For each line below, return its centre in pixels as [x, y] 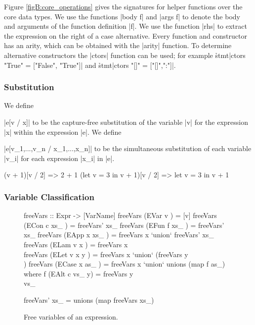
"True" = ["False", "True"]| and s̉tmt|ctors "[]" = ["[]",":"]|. [90, 65]
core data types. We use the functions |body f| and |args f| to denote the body [122, 16]
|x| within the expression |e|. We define [63, 132]
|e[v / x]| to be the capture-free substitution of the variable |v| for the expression [126, 122]
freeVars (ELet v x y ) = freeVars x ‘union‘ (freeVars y [106, 254]
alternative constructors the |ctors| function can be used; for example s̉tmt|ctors [125, 55]
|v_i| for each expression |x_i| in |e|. [59, 158]
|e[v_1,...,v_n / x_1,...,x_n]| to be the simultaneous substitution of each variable [128, 148]
